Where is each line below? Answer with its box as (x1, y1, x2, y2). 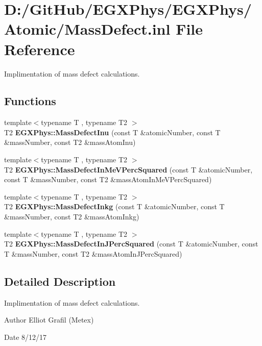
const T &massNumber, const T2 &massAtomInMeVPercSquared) (4, 174, 212, 185)
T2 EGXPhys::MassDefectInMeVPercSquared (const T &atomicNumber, (4, 164, 253, 175)
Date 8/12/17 (4, 331, 47, 342)
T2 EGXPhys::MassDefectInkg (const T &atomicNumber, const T (4, 201, 225, 212)
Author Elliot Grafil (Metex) (4, 314, 94, 325)
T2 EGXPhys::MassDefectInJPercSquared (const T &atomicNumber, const (4, 238, 258, 249)
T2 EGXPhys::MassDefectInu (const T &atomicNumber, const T (4, 127, 221, 137)
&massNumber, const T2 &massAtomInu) (4, 137, 136, 147)
